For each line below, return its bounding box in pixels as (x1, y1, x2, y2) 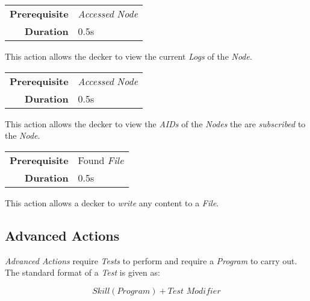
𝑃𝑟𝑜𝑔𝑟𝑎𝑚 (117, 287, 150, 296)
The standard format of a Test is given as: (5, 266, 160, 279)
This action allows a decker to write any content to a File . (5, 196, 219, 209)
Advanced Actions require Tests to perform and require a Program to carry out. (5, 254, 297, 267)
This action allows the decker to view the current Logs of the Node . (5, 50, 252, 62)
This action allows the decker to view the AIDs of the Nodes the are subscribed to (5, 117, 306, 130)
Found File (78, 153, 124, 167)
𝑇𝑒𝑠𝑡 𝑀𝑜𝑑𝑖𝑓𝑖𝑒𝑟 (167, 287, 221, 296)
